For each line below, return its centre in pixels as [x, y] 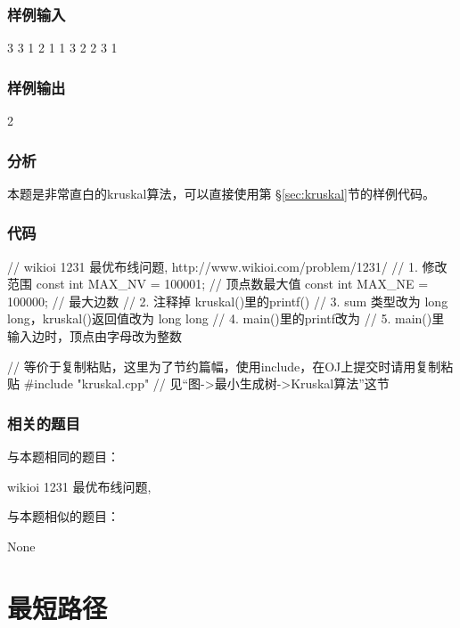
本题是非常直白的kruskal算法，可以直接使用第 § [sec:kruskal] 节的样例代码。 [221, 193]
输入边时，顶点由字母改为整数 [94, 336]
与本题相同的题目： [63, 457]
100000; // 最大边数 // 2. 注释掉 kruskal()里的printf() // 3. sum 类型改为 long [228, 301]
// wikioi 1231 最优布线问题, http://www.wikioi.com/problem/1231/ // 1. [213, 266]
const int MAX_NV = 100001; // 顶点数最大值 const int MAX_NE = [232, 284]
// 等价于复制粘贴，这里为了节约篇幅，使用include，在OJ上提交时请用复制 [224, 366]
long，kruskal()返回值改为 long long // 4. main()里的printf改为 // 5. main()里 [226, 318]
